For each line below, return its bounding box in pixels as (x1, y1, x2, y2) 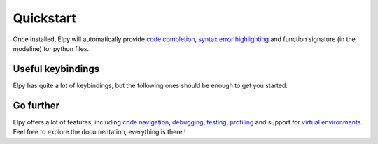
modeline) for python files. (13, 44, 90, 52)
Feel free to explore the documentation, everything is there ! (13, 128, 186, 136)
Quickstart (13, 10, 77, 26)
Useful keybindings (13, 63, 100, 75)
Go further (13, 99, 59, 111)
